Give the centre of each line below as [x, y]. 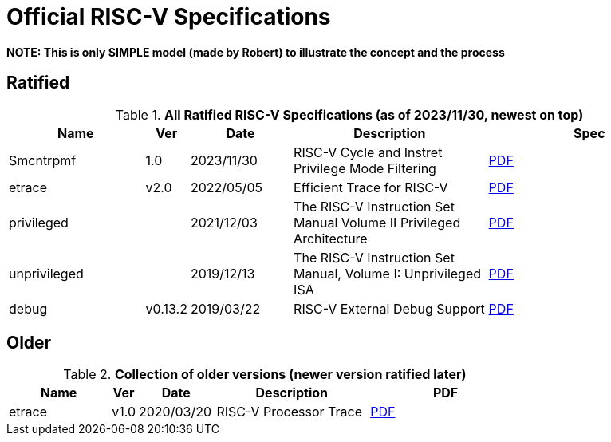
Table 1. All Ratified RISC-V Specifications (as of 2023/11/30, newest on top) [349, 114]
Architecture [331, 238]
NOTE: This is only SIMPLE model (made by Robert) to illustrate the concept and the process [256, 52]
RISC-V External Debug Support [389, 308]
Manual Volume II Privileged [377, 222]
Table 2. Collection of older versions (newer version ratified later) [265, 375]
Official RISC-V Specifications [169, 17]
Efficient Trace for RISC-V [371, 187]
